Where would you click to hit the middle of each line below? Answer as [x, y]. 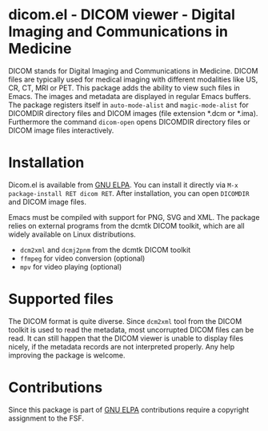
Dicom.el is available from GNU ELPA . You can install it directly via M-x [123, 185]
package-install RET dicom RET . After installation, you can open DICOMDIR [129, 193]
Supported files [61, 299]
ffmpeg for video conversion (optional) [82, 258]
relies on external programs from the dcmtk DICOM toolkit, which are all [127, 225]
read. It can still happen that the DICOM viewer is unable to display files [126, 338]
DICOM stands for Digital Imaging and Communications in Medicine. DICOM [133, 70]
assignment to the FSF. [46, 418]
